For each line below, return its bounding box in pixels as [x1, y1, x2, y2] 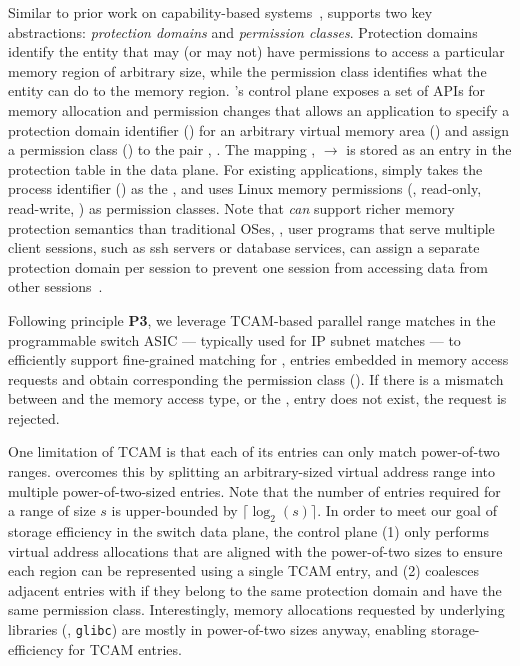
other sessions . [8, 276, 103, 297]
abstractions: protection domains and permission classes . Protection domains [8, 21, 478, 42]
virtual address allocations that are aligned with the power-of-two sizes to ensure [8, 540, 503, 561]
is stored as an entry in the [346, 139, 512, 160]
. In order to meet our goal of [317, 500, 497, 521]
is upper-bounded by [111, 500, 238, 521]
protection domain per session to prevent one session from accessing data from [8, 256, 488, 277]
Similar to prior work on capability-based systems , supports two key [8, 2, 433, 22]
